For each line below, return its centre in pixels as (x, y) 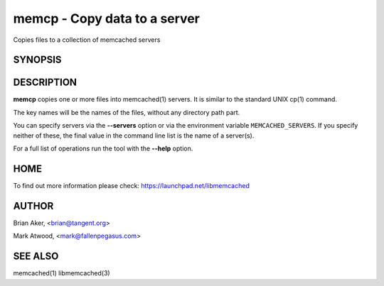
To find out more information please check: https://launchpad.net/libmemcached (132, 185)
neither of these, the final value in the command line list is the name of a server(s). (134, 136)
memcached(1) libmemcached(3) (62, 273)
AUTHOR (33, 206)
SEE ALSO (36, 257)
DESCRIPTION (45, 83)
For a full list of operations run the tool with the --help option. (103, 148)
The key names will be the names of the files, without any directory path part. (127, 112)
